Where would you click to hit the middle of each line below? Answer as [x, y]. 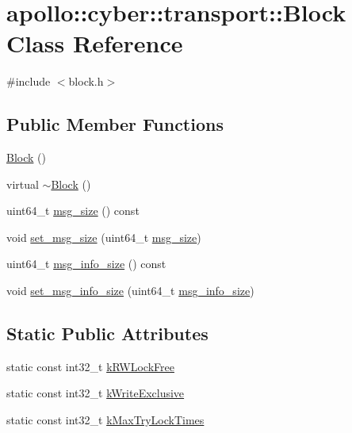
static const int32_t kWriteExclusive [96, 393]
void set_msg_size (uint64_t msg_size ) [104, 237]
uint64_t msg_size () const [73, 211]
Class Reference [95, 43]
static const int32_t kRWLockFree [90, 366]
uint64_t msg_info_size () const [86, 264]
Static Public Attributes [107, 333]
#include [29, 81]
